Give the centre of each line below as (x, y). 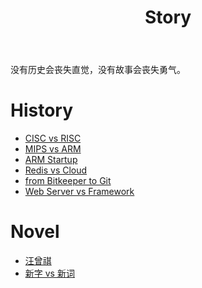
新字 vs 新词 (49, 273)
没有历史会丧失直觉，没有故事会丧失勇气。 (98, 70)
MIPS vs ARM (53, 149)
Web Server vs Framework (79, 192)
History (42, 110)
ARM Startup (51, 160)
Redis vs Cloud (56, 170)
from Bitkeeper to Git (68, 181)
